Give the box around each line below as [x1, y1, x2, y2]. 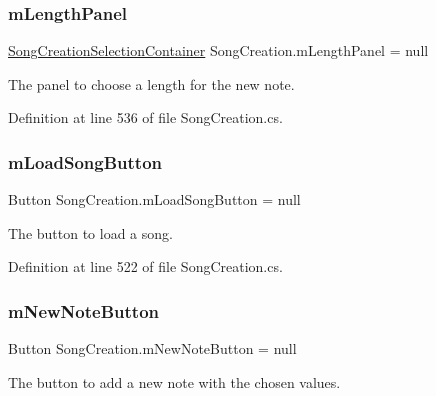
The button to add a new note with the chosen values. [8, 371, 341, 392]
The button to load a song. [8, 222, 173, 243]
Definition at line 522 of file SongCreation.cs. [8, 256, 283, 277]
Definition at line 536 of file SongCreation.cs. [8, 107, 283, 128]
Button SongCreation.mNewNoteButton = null [8, 338, 297, 359]
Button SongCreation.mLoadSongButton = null [8, 189, 301, 210]
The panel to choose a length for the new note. [8, 73, 295, 94]
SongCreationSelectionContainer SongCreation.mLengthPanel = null [8, 40, 429, 61]
